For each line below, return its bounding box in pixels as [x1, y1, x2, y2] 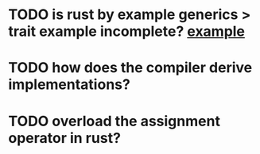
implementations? [8, 75, 131, 94]
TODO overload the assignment [8, 112, 221, 130]
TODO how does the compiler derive [8, 59, 253, 77]
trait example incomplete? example [8, 22, 245, 40]
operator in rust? [8, 129, 122, 147]
